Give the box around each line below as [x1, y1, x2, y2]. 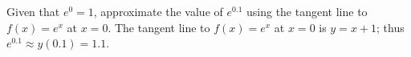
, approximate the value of [93, 3, 223, 19]
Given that [6, 3, 60, 19]
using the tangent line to [246, 3, 368, 19]
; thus [376, 18, 405, 35]
